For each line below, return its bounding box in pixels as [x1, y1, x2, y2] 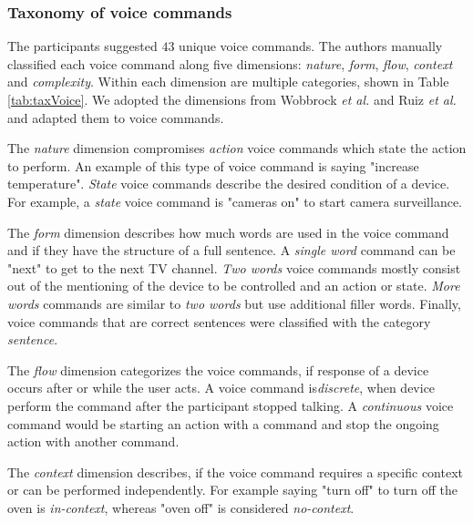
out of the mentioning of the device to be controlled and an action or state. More [7, 276, 460, 295]
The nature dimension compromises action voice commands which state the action [7, 138, 467, 158]
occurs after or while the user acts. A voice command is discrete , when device [7, 378, 436, 397]
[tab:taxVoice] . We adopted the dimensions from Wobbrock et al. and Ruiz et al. [7, 90, 457, 108]
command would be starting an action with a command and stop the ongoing [7, 414, 439, 433]
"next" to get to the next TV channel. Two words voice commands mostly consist [7, 258, 461, 277]
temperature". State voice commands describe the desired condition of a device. [7, 174, 450, 193]
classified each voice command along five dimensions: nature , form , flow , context [7, 54, 453, 73]
